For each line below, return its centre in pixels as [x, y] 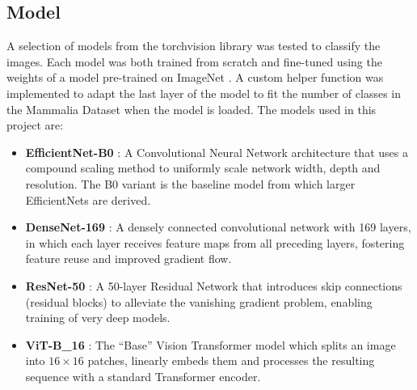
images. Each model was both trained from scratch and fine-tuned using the [194, 61]
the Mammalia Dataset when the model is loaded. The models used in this [192, 109]
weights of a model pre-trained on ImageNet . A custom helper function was [195, 77]
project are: [35, 125]
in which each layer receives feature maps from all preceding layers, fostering [215, 242]
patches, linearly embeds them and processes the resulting [231, 360]
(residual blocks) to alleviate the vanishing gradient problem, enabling [199, 301]
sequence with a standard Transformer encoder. [143, 376]
